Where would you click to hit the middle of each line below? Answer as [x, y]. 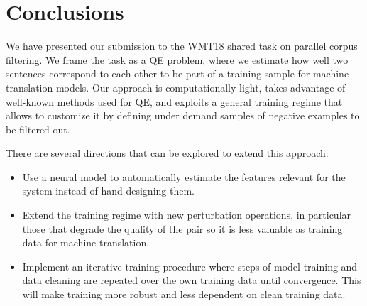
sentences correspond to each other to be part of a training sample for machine [177, 73]
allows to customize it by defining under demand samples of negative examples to [183, 115]
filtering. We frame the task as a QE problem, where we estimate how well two [177, 59]
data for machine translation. [86, 242]
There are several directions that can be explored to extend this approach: [167, 153]
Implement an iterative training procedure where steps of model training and [190, 266]
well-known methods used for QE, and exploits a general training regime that [174, 101]
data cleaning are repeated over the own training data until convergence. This [192, 280]
